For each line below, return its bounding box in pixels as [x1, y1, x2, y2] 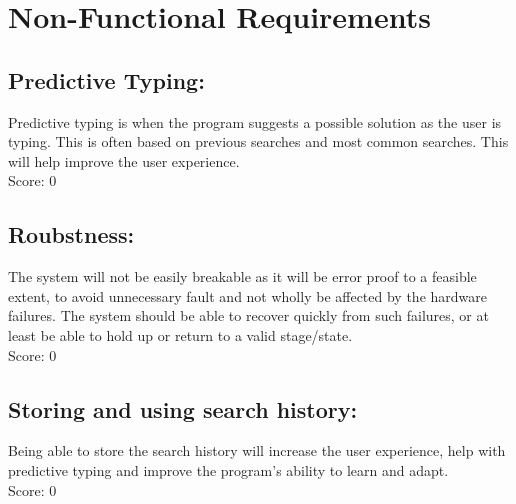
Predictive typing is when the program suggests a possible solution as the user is [8, 111, 502, 132]
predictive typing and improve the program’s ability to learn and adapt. [8, 459, 449, 480]
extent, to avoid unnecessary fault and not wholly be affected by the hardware [8, 285, 487, 306]
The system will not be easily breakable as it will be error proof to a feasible [8, 266, 477, 287]
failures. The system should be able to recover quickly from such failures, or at [8, 305, 489, 326]
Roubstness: [8, 219, 135, 250]
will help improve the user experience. [8, 150, 240, 171]
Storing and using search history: [8, 393, 358, 424]
